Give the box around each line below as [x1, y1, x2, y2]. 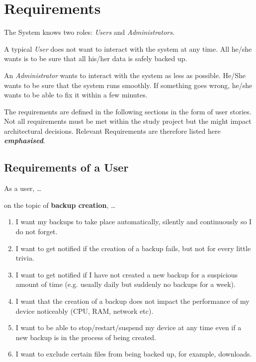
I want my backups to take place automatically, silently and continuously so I [15, 216, 252, 227]
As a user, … [4, 183, 42, 193]
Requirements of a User [4, 160, 129, 175]
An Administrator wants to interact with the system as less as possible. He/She [4, 70, 246, 80]
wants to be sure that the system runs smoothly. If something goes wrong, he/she [4, 80, 253, 90]
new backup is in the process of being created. [15, 332, 157, 342]
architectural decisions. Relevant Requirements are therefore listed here [4, 125, 221, 136]
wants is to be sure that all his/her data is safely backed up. [4, 53, 187, 64]
